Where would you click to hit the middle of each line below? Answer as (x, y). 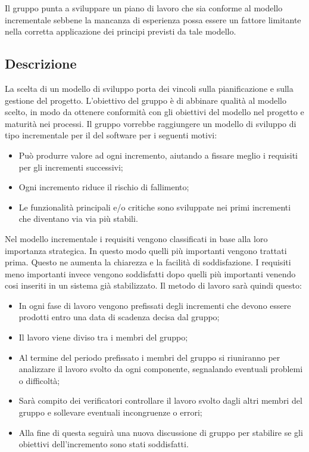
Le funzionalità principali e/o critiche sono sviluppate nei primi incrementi (155, 207)
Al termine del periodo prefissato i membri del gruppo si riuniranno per (149, 357)
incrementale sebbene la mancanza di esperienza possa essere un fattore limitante (153, 19)
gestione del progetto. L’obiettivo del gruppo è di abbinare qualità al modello (146, 100)
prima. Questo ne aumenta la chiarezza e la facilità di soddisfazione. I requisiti (148, 262)
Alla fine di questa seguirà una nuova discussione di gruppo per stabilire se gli (161, 432)
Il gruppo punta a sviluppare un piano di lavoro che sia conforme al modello (144, 8)
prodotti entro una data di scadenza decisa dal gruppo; (119, 317)
